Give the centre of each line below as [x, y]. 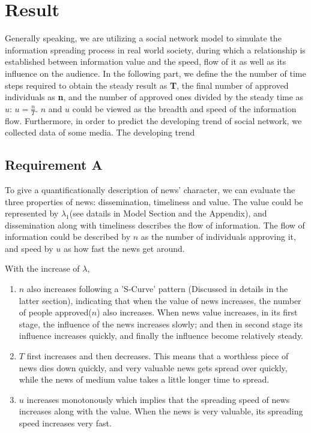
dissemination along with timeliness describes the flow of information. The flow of [155, 225]
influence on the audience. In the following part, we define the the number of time [155, 73]
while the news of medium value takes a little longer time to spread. [144, 379]
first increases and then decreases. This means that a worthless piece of [158, 356]
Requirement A [54, 165]
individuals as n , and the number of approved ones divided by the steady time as [154, 97]
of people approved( [55, 312]
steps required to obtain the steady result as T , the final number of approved [147, 85]
